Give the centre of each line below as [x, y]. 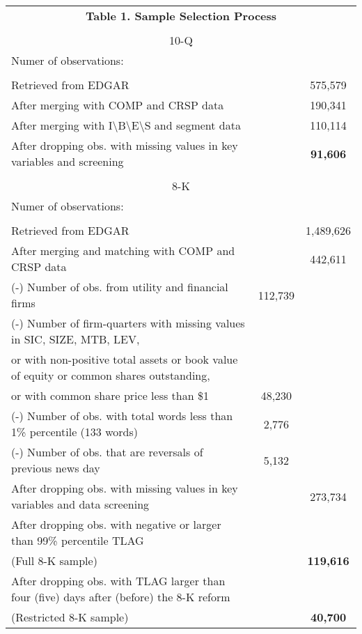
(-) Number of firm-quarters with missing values [128, 323]
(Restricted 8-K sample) [70, 617]
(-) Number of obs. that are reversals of [107, 452]
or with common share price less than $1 [110, 395]
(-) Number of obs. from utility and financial [120, 287]
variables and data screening [80, 504]
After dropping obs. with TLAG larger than [118, 581]
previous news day [56, 468]
